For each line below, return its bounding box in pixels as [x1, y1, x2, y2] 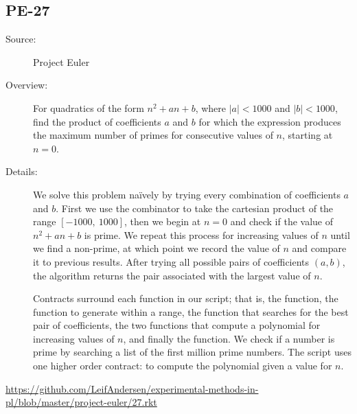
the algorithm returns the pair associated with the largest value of [33, 268, 311, 282]
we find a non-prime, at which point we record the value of [33, 241, 280, 255]
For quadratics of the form [33, 100, 144, 115]
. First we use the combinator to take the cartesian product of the [56, 200, 334, 215]
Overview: [5, 78, 48, 92]
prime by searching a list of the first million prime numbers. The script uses [33, 345, 352, 359]
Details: [5, 164, 38, 179]
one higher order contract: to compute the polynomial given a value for [33, 358, 332, 373]
